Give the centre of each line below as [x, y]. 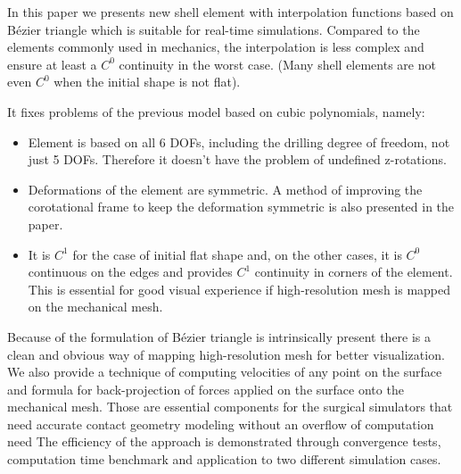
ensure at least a [52, 64]
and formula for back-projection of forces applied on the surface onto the [206, 389]
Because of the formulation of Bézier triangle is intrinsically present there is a [219, 336]
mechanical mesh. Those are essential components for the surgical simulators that [230, 407]
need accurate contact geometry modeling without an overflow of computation [221, 424]
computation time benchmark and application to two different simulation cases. [224, 459]
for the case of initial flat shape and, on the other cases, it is [237, 254]
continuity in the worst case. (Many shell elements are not [277, 64]
